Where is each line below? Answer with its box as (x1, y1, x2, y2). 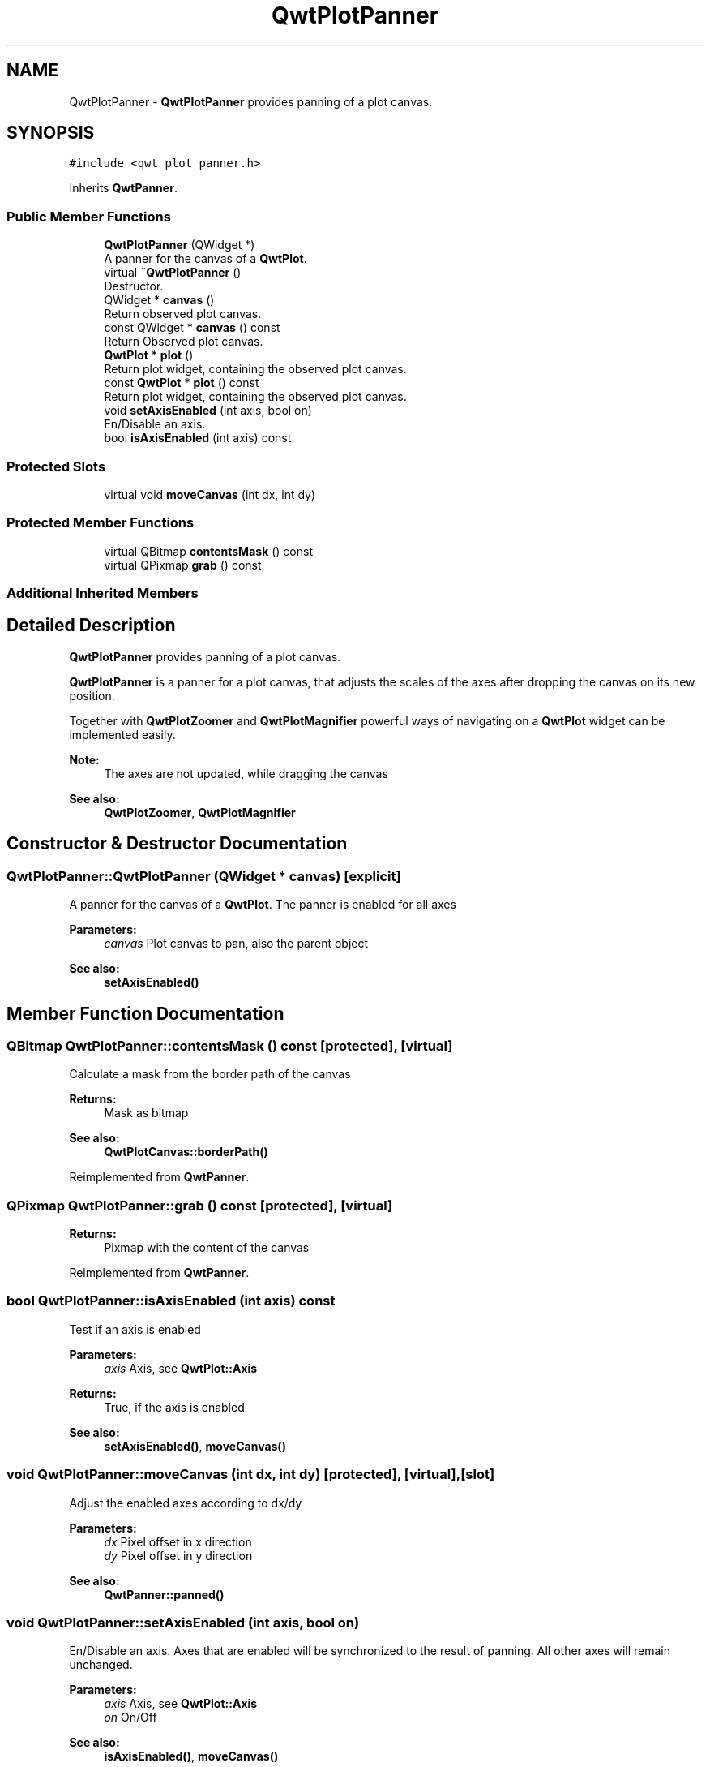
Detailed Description (6, 615, 176, 636)
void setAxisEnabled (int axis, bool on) (104, 403, 312, 418)
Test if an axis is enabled (69, 1322, 201, 1336)
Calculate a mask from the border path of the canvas (69, 1067, 351, 1081)
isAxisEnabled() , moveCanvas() (104, 1749, 279, 1764)
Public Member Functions (6, 208, 171, 225)
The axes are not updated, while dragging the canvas (104, 766, 388, 780)
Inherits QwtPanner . (69, 181, 177, 196)
